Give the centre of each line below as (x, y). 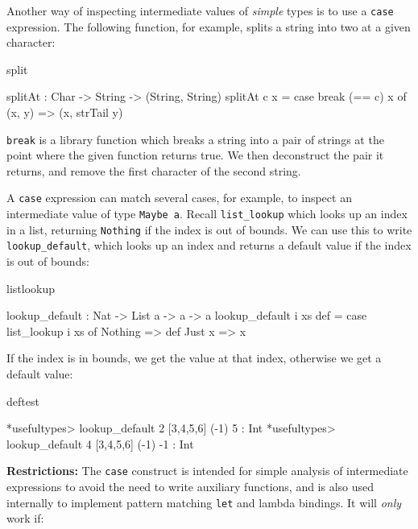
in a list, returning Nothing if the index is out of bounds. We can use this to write (209, 229)
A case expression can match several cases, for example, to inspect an (179, 198)
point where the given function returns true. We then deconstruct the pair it (195, 155)
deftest (23, 401)
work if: (25, 518)
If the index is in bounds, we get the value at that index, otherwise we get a (194, 358)
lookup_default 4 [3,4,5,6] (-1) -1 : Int (100, 443)
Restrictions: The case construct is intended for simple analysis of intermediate (207, 471)
